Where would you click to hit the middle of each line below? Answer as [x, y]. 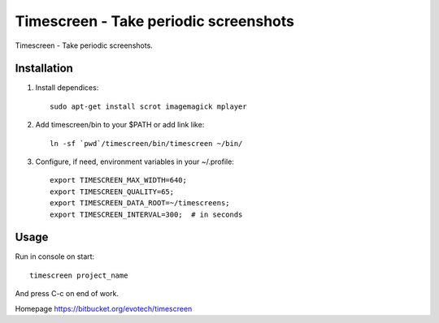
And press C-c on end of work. [67, 294]
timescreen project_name [79, 275]
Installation [44, 69]
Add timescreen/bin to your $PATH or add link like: [120, 125]
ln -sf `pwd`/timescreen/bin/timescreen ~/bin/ [146, 143]
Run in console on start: [55, 256]
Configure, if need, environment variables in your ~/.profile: [135, 161]
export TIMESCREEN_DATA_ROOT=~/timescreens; [140, 203]
